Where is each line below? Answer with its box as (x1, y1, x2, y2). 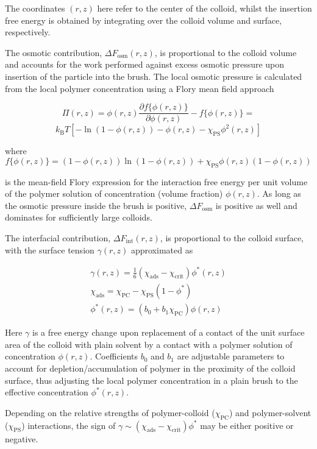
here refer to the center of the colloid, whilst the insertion (97, 2, 312, 14)
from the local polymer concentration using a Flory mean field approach (5, 82, 274, 94)
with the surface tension (5, 243, 94, 256)
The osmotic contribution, (5, 46, 102, 58)
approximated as (130, 243, 193, 256)
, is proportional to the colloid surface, (160, 231, 304, 244)
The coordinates (5, 2, 65, 14)
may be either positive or (200, 419, 294, 431)
